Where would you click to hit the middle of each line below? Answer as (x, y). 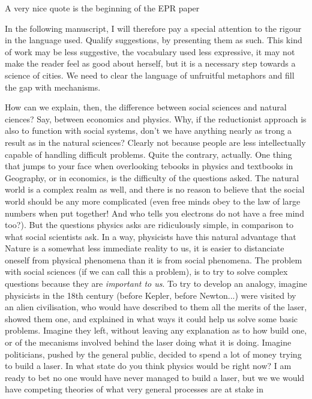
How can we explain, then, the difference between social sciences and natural (146, 107)
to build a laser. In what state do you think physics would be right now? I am (148, 366)
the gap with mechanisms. (53, 87)
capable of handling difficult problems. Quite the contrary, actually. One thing (148, 154)
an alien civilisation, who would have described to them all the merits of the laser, (156, 307)
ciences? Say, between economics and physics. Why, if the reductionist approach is (156, 118)
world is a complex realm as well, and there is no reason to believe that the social (155, 189)
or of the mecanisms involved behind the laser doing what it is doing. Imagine (148, 342)
